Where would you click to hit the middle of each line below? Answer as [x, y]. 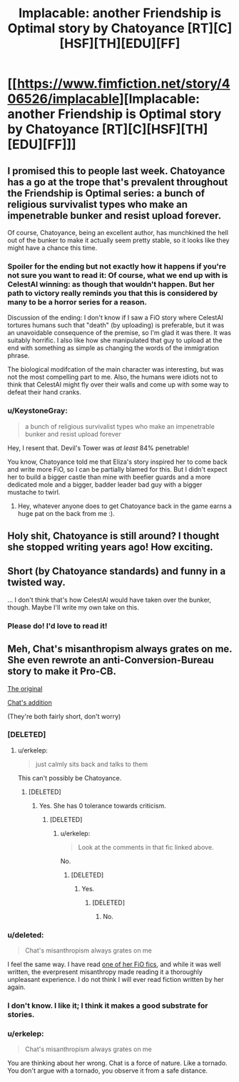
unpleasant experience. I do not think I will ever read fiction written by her [116, 980]
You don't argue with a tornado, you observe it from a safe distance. [108, 1071]
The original [25, 688]
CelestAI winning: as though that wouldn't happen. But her [111, 284]
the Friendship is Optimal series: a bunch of [106, 193]
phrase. [19, 356]
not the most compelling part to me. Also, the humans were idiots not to [112, 377]
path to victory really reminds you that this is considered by [113, 293]
